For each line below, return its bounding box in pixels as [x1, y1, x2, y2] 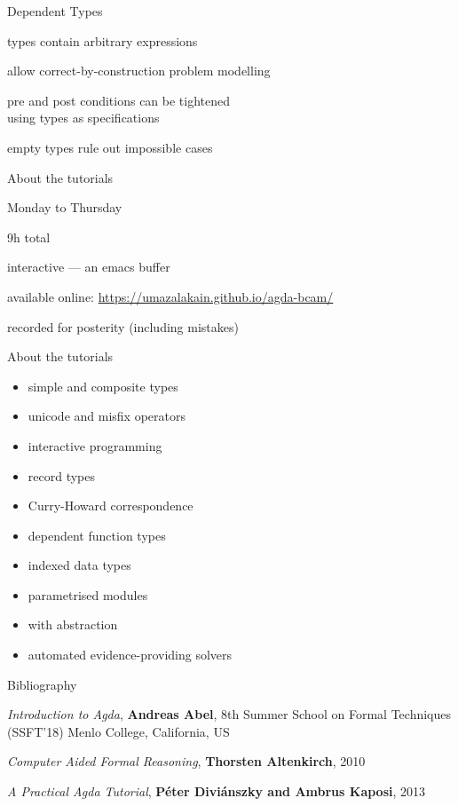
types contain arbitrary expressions [7, 31, 198, 50]
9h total [7, 227, 51, 246]
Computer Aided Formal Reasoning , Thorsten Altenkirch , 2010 [7, 752, 366, 770]
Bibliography [7, 675, 77, 693]
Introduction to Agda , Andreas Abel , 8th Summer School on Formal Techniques [7, 705, 452, 723]
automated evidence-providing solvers [28, 645, 233, 664]
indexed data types [28, 556, 131, 574]
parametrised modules [28, 585, 148, 604]
